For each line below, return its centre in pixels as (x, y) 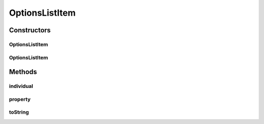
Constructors (30, 30)
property (20, 99)
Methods (23, 72)
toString (19, 112)
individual (21, 86)
